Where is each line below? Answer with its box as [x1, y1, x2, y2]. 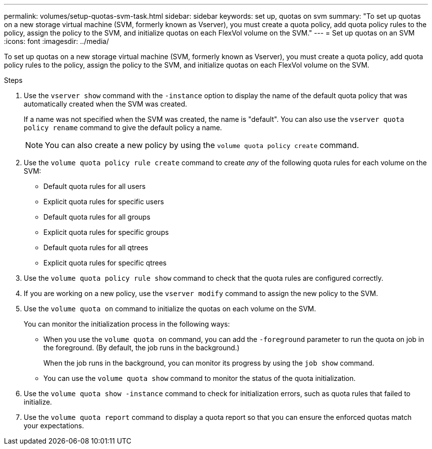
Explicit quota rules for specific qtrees [43, 259, 167, 267]
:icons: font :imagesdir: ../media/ [4, 37, 109, 45]
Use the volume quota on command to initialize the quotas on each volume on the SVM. [24, 304, 316, 313]
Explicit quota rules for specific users [43, 197, 164, 206]
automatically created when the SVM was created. [24, 100, 187, 108]
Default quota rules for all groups [43, 213, 150, 221]
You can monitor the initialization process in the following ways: [24, 320, 230, 328]
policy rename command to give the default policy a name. [24, 123, 222, 132]
